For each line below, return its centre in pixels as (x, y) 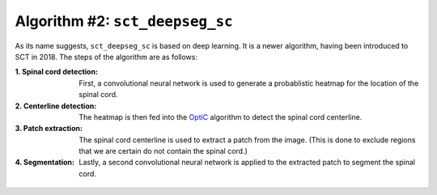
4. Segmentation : (45, 163)
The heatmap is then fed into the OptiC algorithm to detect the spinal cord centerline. (221, 117)
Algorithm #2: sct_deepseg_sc (124, 21)
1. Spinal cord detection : (57, 72)
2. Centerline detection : (56, 106)
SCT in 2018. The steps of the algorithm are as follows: (106, 57)
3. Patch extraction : (49, 129)
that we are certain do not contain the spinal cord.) (163, 151)
